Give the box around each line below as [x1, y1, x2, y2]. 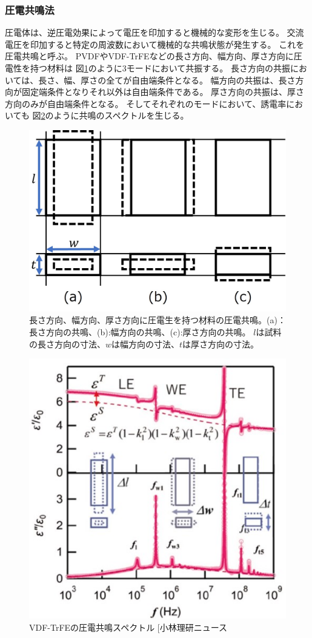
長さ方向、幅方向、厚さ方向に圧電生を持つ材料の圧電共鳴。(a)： [29, 314, 286, 326]
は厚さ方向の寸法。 [182, 337, 259, 350]
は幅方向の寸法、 [111, 337, 180, 350]
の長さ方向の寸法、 [29, 337, 105, 350]
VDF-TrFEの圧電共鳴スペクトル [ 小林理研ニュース [29, 620, 227, 633]
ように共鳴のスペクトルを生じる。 [53, 109, 189, 122]
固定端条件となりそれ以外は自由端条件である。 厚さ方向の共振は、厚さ [21, 85, 305, 98]
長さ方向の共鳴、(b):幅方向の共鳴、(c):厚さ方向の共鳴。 [29, 325, 251, 338]
